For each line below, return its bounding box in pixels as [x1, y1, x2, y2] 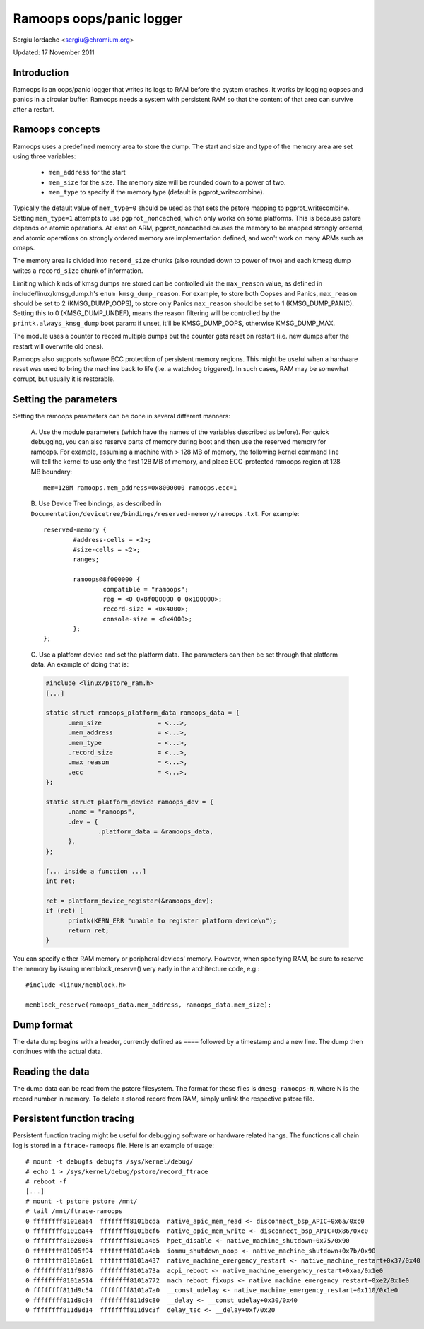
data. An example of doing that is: [30, 660, 129, 669]
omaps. [13, 244, 35, 252]
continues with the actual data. [13, 1047, 103, 1056]
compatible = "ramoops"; [102, 585, 189, 593]
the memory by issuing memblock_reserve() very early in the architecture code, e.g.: [13, 964, 260, 973]
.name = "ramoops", [68, 808, 136, 816]
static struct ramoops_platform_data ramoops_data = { [45, 709, 240, 717]
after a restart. [13, 105, 55, 113]
